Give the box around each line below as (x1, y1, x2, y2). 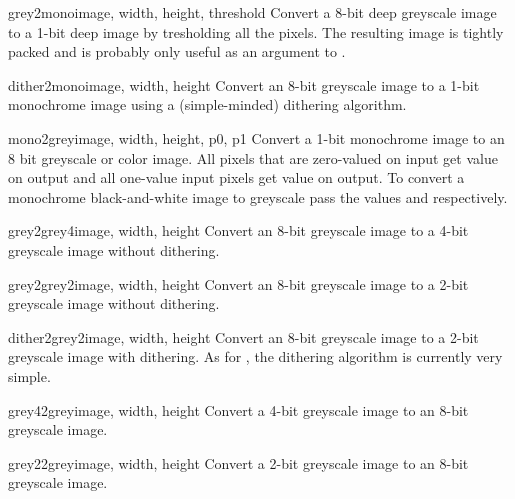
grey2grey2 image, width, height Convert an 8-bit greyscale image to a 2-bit (8, 273, 469, 294)
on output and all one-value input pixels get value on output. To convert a (8, 167, 465, 188)
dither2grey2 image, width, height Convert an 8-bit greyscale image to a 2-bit (8, 326, 479, 347)
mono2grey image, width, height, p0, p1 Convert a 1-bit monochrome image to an (8, 127, 505, 148)
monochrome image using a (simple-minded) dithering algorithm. (8, 94, 407, 115)
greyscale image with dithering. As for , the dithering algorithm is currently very (8, 346, 503, 367)
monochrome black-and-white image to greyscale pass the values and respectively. (8, 186, 508, 207)
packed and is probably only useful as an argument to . (8, 41, 346, 62)
